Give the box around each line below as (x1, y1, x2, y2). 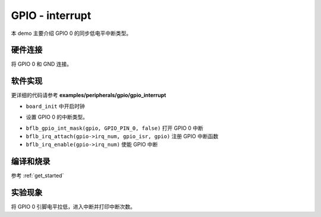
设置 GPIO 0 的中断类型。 (26, 113, 89, 121)
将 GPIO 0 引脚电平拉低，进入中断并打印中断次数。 (11, 203, 136, 210)
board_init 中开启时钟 (26, 103, 86, 110)
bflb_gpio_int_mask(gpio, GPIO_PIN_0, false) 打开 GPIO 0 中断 (26, 125, 203, 132)
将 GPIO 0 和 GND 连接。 (11, 60, 73, 68)
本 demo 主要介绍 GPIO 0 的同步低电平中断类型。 (11, 30, 132, 37)
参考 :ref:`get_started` (11, 172, 64, 179)
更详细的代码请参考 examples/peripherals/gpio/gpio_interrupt (11, 92, 166, 99)
